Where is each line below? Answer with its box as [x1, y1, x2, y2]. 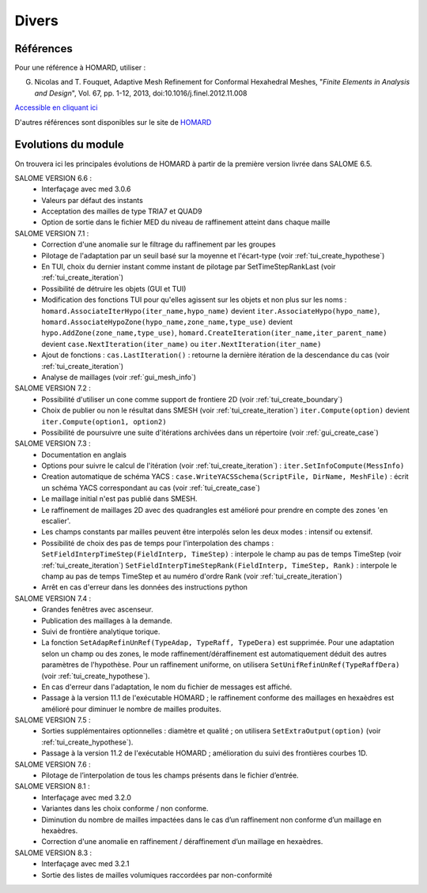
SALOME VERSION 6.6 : [14, 173, 93, 183]
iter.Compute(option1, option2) [41, 417, 167, 426]
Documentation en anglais [41, 450, 127, 459]
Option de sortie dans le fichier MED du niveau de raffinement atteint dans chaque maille [41, 217, 331, 227]
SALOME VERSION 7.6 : [14, 759, 91, 769]
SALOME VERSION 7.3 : [14, 439, 91, 448]
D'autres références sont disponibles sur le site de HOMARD [14, 117, 212, 126]
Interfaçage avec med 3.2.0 [41, 793, 132, 802]
